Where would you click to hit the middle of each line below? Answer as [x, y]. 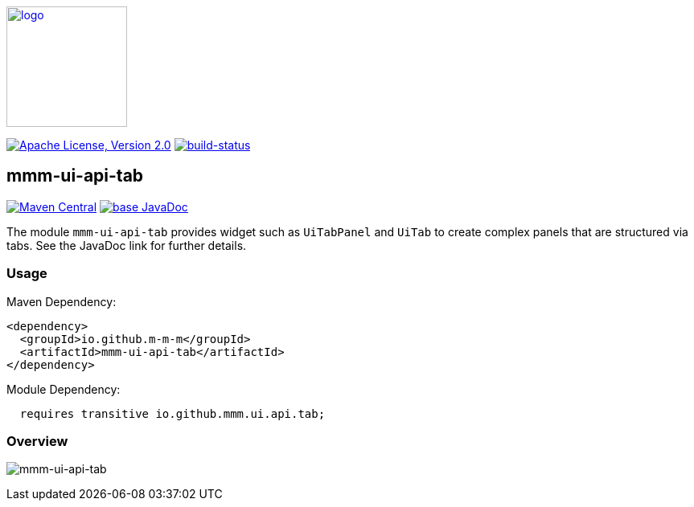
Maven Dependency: [62, 301]
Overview [37, 441]
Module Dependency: [64, 389]
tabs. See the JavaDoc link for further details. [127, 245]
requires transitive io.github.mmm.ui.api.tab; [172, 413]
